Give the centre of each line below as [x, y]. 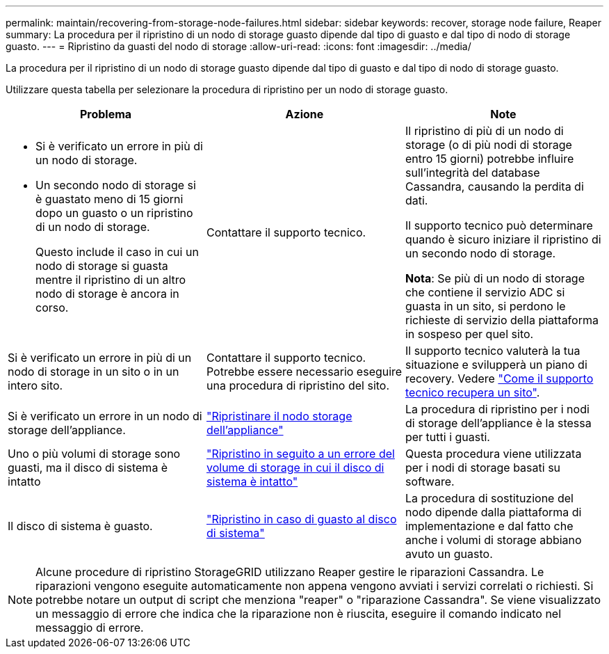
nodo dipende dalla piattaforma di [493, 512]
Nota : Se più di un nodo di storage [495, 278]
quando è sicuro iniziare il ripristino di [503, 239]
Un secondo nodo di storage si [116, 185]
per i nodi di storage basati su [483, 468]
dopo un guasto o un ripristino [114, 213]
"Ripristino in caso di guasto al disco [301, 519]
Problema [106, 114]
